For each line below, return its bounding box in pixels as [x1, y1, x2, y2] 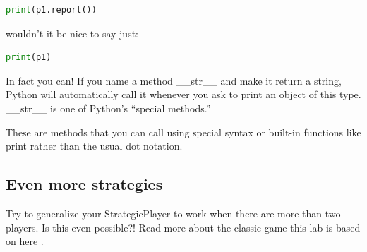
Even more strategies [6, 173, 163, 195]
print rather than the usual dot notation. [6, 138, 183, 153]
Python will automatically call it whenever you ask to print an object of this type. [6, 87, 361, 102]
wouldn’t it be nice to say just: [6, 25, 138, 40]
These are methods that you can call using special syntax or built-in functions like [6, 124, 361, 139]
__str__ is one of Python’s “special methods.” [6, 100, 211, 115]
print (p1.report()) [6, 5, 97, 15]
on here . [6, 234, 44, 248]
